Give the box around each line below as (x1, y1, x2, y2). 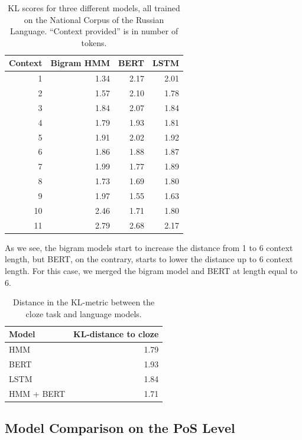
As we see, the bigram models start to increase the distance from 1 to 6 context (5, 241, 293, 253)
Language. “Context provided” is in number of (9, 25, 178, 37)
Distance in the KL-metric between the (13, 296, 155, 308)
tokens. (81, 36, 107, 48)
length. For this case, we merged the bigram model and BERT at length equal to (5, 264, 298, 276)
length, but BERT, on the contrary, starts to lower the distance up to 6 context (5, 253, 293, 265)
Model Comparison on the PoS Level (5, 419, 235, 437)
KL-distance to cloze (73, 328, 159, 340)
